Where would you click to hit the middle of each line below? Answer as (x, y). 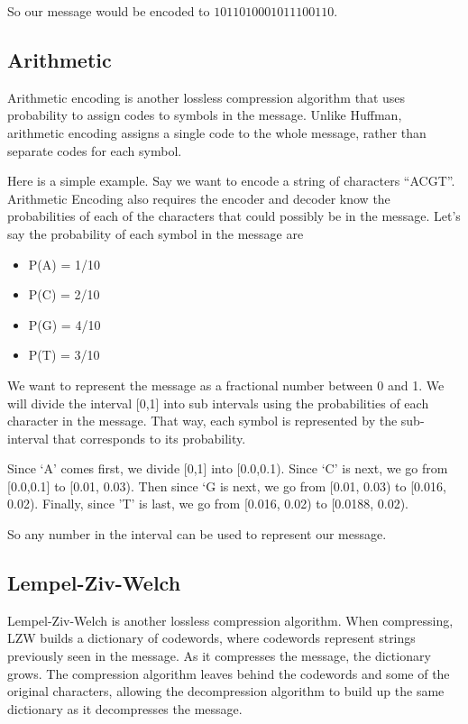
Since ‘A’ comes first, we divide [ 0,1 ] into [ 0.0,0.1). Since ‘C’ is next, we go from (228, 468)
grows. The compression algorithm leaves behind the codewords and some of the (229, 673)
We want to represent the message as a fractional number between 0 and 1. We (226, 385)
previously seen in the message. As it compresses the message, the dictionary (219, 656)
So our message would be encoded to (109, 11)
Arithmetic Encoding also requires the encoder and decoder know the (199, 198)
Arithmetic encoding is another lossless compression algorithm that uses (206, 97)
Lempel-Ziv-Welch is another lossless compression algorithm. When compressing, (230, 620)
